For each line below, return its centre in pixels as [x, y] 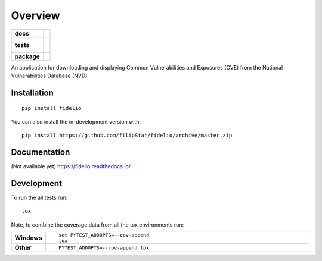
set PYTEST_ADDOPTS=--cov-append [104, 235]
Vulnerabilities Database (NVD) [49, 76]
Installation [32, 92]
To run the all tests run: [39, 197]
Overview [35, 15]
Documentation [41, 152]
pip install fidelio [52, 108]
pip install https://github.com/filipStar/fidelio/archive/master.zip [127, 136]
